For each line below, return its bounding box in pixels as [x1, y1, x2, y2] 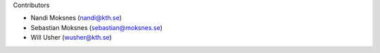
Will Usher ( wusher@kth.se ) [30, 33, 112, 42]
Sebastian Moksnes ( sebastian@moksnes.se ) [30, 23, 163, 31]
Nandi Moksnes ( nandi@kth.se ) [30, 14, 122, 22]
